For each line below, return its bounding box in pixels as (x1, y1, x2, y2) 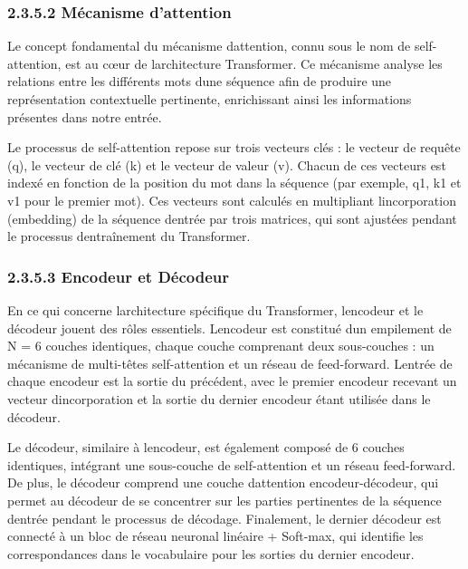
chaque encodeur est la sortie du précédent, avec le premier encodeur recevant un (7, 371, 457, 391)
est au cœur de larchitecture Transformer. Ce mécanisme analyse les (65, 53, 443, 72)
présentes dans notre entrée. (7, 107, 162, 126)
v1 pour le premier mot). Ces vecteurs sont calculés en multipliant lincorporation (7, 190, 456, 209)
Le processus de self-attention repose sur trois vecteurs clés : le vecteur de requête (7, 138, 461, 157)
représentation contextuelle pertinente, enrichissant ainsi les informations (7, 90, 412, 108)
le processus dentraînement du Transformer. (7, 227, 251, 246)
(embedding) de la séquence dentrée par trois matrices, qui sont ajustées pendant (7, 208, 457, 227)
